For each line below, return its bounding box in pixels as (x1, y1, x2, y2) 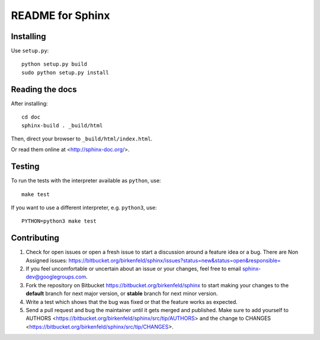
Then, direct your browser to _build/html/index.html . (11, 135, 153, 142)
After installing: (11, 100, 48, 107)
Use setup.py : (11, 47, 49, 54)
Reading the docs (11, 84, 77, 94)
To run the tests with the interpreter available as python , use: (11, 177, 161, 184)
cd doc (21, 114, 41, 121)
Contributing (11, 233, 59, 243)
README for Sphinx (11, 9, 110, 22)
